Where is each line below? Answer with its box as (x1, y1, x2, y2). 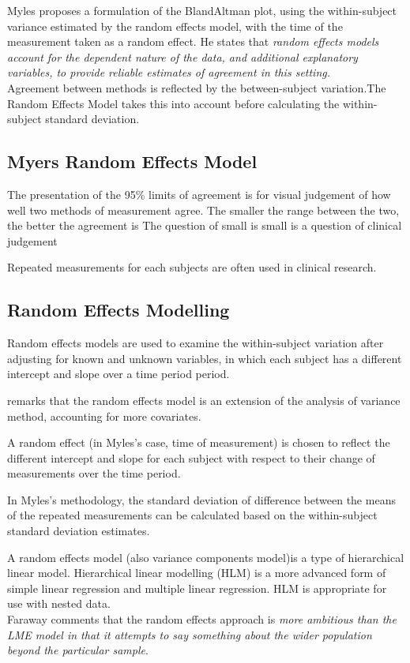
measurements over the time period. (7, 465, 181, 481)
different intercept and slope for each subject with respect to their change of (7, 449, 375, 466)
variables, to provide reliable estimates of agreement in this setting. (7, 64, 331, 81)
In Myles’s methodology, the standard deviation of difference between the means (7, 491, 396, 508)
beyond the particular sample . (7, 642, 149, 658)
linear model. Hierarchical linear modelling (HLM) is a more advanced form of (7, 564, 386, 581)
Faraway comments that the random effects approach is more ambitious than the (7, 611, 397, 627)
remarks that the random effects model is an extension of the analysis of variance (7, 391, 401, 408)
